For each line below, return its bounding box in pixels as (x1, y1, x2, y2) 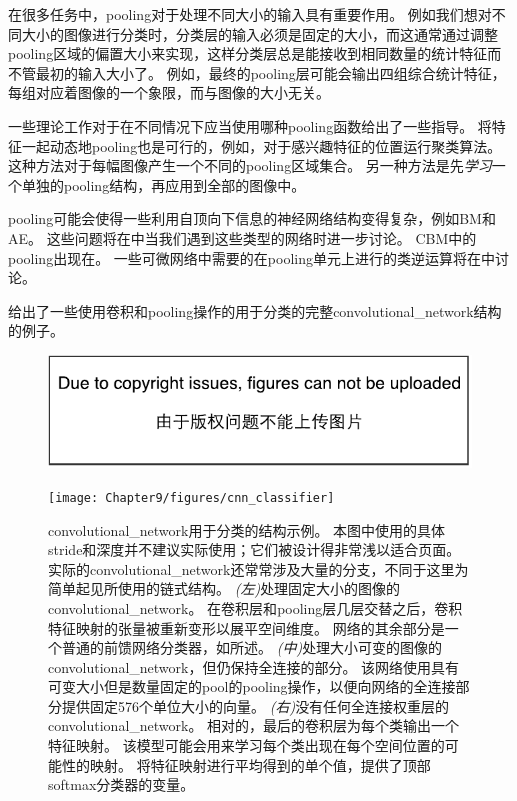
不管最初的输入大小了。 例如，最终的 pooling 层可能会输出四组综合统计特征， (8, 62, 506, 83)
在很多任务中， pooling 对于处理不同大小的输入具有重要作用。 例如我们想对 (8, 4, 492, 24)
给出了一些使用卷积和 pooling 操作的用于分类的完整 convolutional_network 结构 (8, 300, 502, 321)
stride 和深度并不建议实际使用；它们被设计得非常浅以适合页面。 (48, 539, 461, 560)
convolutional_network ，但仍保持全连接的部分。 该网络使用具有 (48, 656, 460, 677)
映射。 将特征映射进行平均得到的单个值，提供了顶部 (89, 754, 431, 775)
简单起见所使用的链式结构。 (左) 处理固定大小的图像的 (48, 578, 401, 599)
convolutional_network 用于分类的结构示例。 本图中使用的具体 (48, 519, 446, 540)
